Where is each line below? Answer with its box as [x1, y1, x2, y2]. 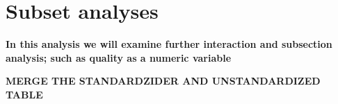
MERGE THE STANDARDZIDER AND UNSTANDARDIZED [6, 73, 321, 88]
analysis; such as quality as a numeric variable [6, 50, 232, 64]
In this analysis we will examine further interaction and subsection [6, 37, 332, 51]
